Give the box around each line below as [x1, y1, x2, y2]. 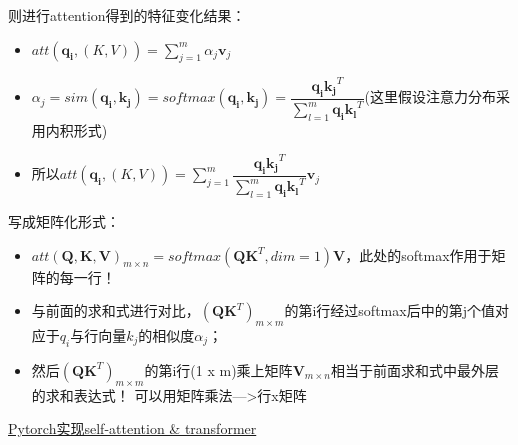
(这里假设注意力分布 [364, 86, 497, 107]
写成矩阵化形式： [8, 210, 120, 231]
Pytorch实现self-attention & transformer [8, 418, 257, 439]
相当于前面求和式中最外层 [331, 359, 500, 380]
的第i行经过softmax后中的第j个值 [284, 300, 495, 321]
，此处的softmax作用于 [345, 244, 492, 265]
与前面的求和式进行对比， [31, 300, 200, 321]
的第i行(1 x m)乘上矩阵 [144, 359, 293, 380]
